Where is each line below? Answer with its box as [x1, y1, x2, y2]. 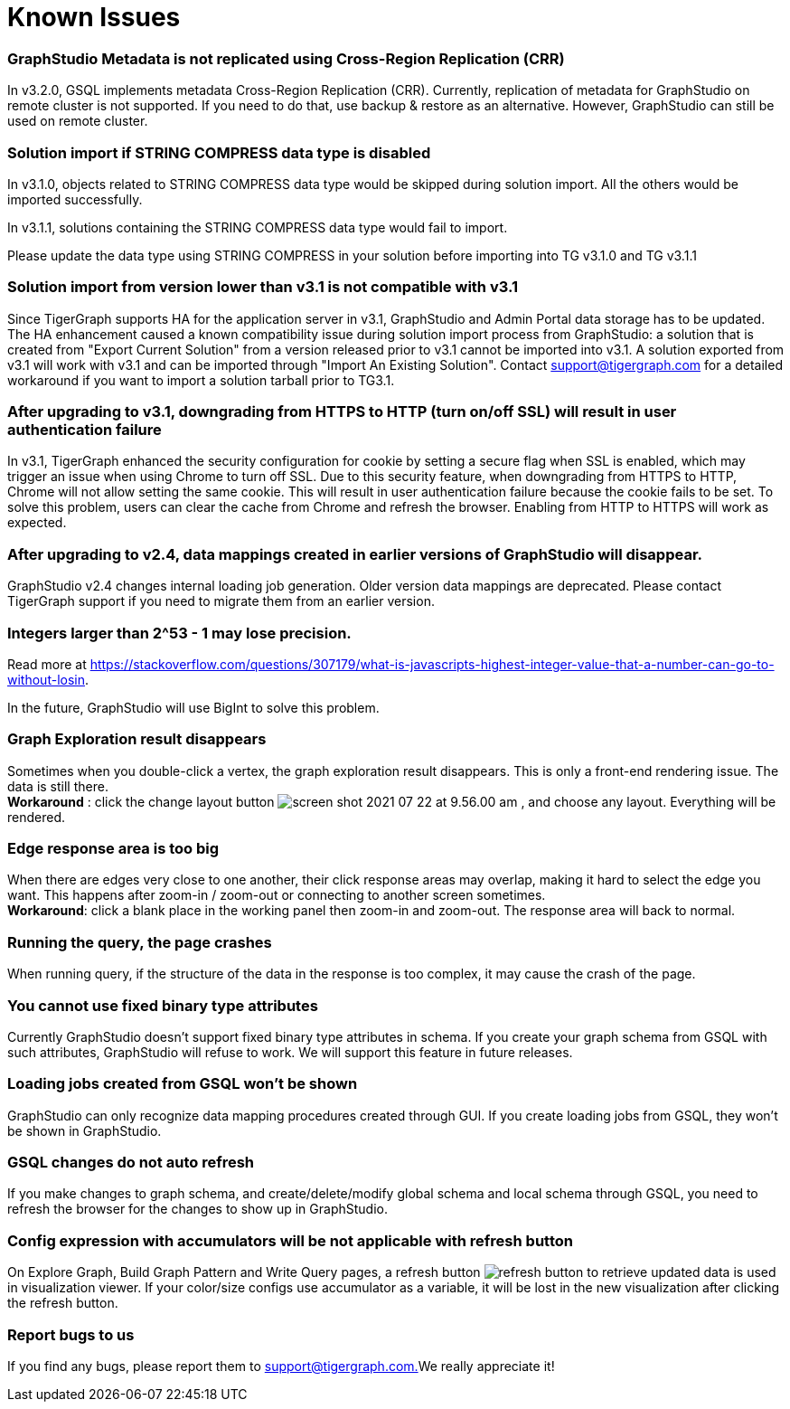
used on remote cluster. [7, 113, 148, 129]
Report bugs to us [7, 1325, 135, 1344]
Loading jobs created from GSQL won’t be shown [7, 1074, 358, 1093]
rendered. [7, 809, 66, 825]
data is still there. [7, 778, 108, 794]
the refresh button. [7, 1295, 118, 1311]
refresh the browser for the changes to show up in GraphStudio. [7, 1201, 388, 1217]
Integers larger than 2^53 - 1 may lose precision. [7, 623, 352, 642]
